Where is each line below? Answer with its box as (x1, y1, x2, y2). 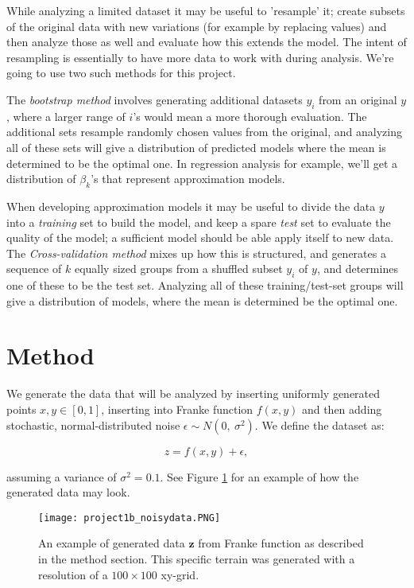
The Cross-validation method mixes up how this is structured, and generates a (6, 244, 386, 261)
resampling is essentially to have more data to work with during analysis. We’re (6, 49, 394, 65)
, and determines (316, 260, 398, 277)
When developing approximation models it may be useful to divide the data (6, 197, 376, 214)
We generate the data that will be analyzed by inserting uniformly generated (6, 385, 381, 402)
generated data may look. (6, 484, 130, 500)
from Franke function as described (198, 535, 364, 551)
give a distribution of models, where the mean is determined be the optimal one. (6, 292, 398, 309)
